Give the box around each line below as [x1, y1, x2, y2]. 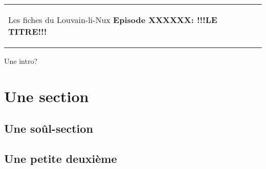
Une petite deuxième [4, 151, 117, 166]
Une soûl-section [4, 120, 93, 136]
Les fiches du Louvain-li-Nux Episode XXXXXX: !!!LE [8, 14, 217, 26]
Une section [4, 85, 89, 106]
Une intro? [4, 56, 37, 66]
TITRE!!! [8, 26, 47, 37]
